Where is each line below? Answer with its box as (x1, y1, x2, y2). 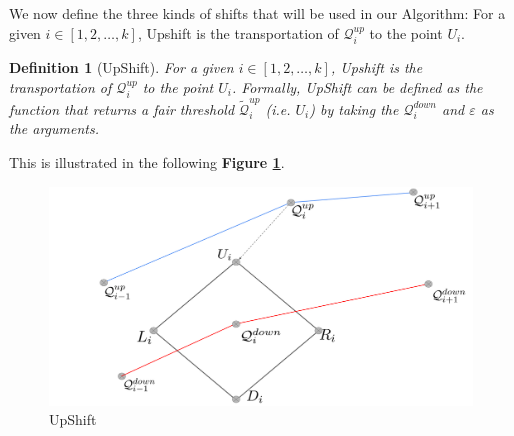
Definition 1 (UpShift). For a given (9, 57, 234, 78)
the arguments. (9, 118, 99, 139)
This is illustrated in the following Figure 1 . (9, 151, 285, 172)
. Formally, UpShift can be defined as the (231, 76, 483, 97)
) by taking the (309, 98, 399, 119)
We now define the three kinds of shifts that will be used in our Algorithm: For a (9, 3, 506, 23)
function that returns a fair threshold (9, 98, 235, 119)
